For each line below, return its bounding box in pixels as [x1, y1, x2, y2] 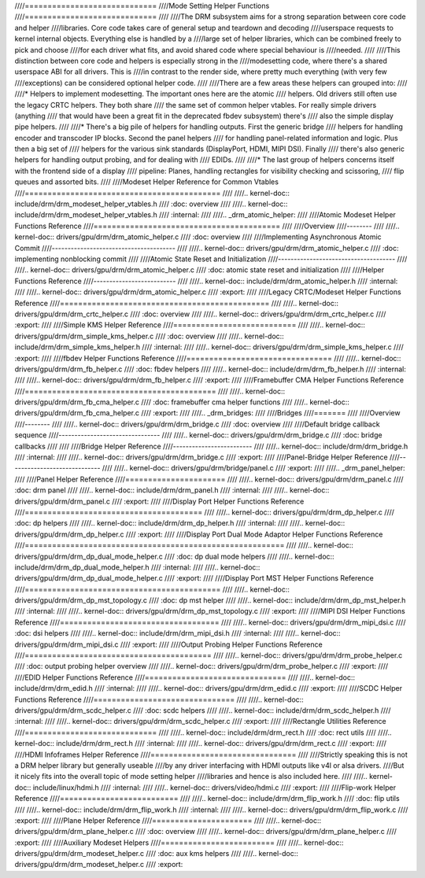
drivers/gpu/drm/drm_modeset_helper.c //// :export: [14, 860, 183, 869]
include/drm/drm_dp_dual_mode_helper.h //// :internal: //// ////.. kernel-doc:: [14, 563, 261, 572]
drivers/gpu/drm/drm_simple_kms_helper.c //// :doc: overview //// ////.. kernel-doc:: [14, 331, 285, 341]
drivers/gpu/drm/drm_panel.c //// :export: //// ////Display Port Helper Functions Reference [14, 496, 305, 506]
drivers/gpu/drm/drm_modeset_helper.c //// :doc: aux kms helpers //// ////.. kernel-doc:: [14, 849, 299, 858]
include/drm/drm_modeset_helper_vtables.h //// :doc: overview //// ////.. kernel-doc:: [14, 199, 288, 208]
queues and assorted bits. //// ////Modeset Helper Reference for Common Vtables [14, 177, 279, 186]
